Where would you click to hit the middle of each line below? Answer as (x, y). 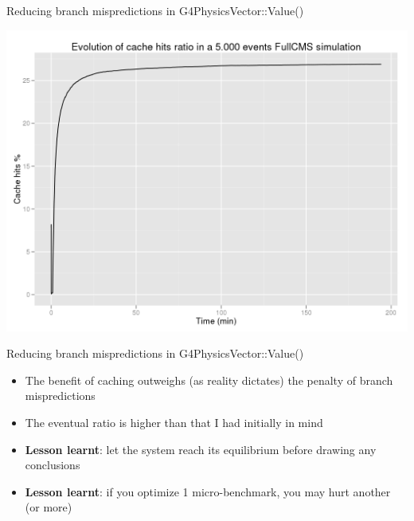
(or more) (49, 507)
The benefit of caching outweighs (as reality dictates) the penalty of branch (209, 380)
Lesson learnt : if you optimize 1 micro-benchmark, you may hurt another (208, 491)
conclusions (53, 465)
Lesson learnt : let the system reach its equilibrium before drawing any (201, 449)
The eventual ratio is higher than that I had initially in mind (174, 422)
